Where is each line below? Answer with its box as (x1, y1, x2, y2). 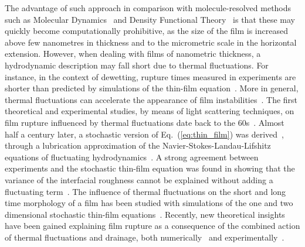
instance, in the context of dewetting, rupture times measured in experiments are (5, 70, 296, 83)
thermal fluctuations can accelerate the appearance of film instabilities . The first (5, 93, 298, 105)
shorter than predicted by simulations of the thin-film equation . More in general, (5, 82, 299, 94)
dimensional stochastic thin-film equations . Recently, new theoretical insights (5, 208, 285, 220)
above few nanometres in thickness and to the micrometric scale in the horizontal (5, 36, 297, 48)
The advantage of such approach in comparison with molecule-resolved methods (5, 2, 292, 13)
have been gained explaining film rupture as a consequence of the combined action (5, 219, 300, 232)
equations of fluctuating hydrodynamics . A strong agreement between (5, 150, 259, 163)
